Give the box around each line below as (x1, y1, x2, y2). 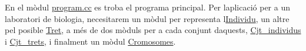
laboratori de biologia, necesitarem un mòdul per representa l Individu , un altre (5, 12, 290, 24)
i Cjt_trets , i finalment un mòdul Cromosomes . (5, 35, 176, 47)
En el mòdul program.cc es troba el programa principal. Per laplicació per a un (5, 1, 290, 13)
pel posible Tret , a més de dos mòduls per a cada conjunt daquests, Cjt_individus (5, 24, 301, 36)
